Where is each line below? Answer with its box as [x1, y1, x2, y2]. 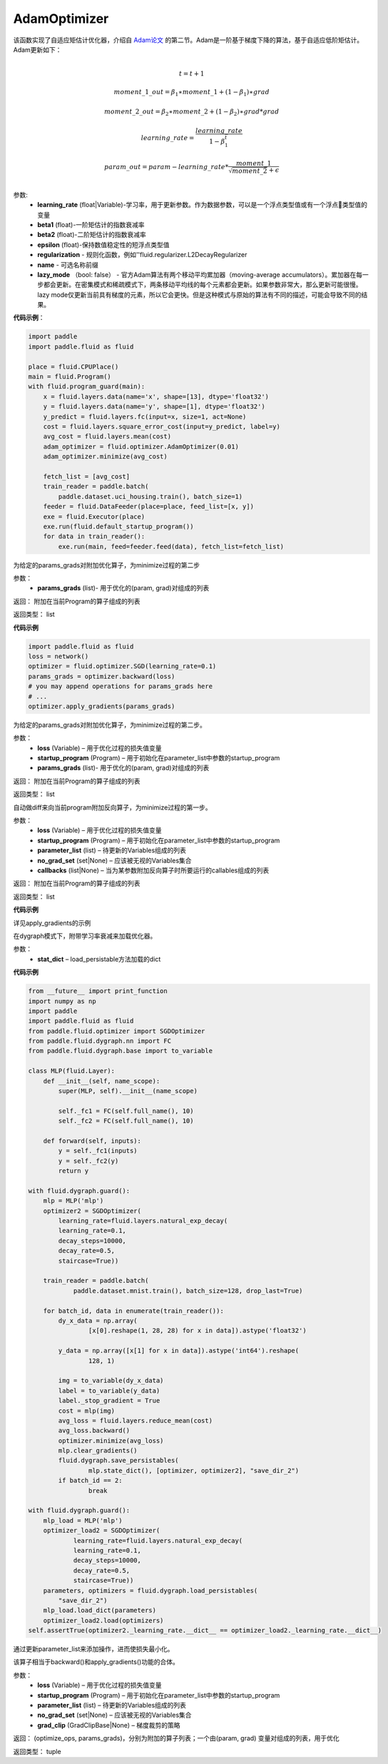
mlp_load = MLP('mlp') [43, 1516, 123, 1524]
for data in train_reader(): [43, 533, 145, 540]
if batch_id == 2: [58, 1476, 123, 1485]
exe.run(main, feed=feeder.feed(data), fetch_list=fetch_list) [58, 543, 285, 550]
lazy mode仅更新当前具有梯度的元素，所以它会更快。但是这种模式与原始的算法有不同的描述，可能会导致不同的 [37, 290, 362, 299]
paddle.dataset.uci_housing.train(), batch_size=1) [58, 493, 243, 500]
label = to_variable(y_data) [58, 1386, 160, 1395]
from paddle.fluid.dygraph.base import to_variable [28, 1047, 213, 1055]
